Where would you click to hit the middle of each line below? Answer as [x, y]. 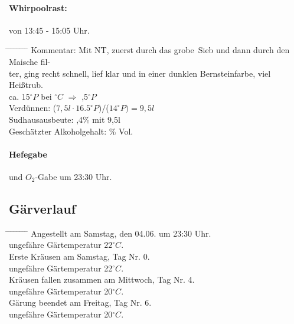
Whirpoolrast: [38, 7]
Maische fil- [30, 61]
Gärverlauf [43, 208]
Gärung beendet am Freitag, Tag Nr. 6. [80, 302]
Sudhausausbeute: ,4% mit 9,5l [65, 119]
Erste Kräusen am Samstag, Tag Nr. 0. [79, 256]
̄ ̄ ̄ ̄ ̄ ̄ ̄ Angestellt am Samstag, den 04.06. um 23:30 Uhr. [110, 233]
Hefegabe [28, 154]
